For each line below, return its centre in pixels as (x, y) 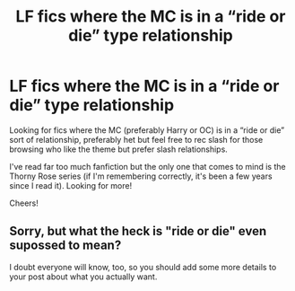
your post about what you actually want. (83, 277)
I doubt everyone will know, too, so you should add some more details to (143, 267)
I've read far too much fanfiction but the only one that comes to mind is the (147, 166)
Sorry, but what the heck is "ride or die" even (138, 231)
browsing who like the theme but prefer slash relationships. (119, 149)
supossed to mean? (65, 246)
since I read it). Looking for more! (71, 185)
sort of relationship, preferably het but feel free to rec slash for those (136, 139)
